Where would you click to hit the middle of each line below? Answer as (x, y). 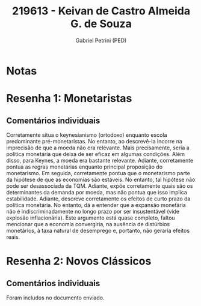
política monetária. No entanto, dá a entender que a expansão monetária (96, 205)
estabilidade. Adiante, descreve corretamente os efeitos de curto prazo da (98, 199)
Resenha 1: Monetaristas (69, 99)
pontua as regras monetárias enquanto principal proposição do (85, 167)
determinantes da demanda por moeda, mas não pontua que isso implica (97, 192)
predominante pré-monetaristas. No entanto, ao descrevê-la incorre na (94, 141)
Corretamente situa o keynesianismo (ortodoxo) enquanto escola (87, 135)
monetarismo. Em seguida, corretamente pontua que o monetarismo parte (98, 173)
